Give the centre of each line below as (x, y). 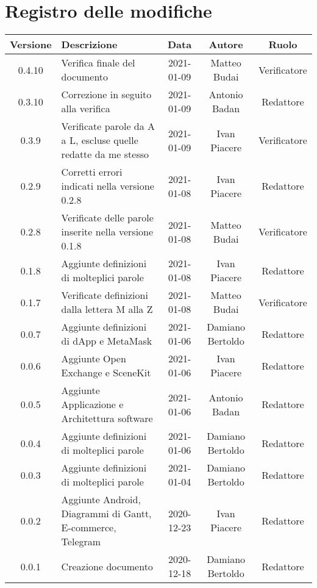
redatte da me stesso (105, 154)
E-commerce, (89, 528)
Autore (226, 45)
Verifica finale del (98, 63)
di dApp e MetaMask (107, 341)
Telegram (81, 542)
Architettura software (107, 418)
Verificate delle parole (107, 218)
